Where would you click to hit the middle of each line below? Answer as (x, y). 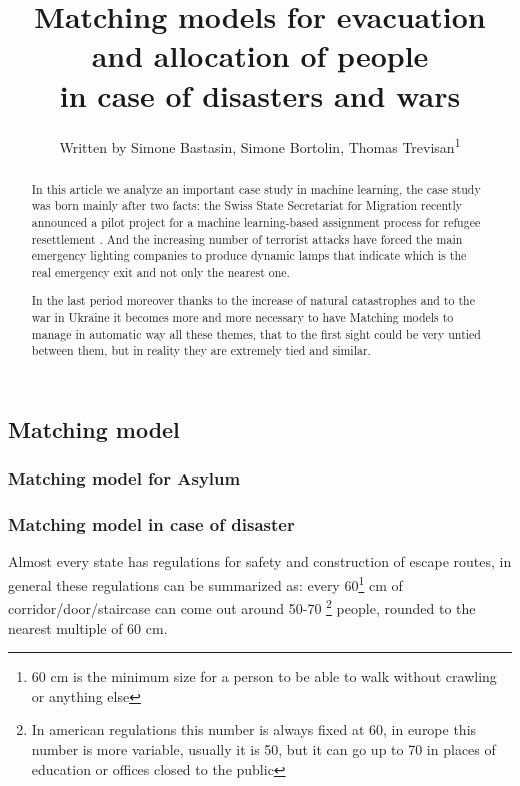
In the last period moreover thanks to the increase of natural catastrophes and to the (253, 300)
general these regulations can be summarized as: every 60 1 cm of (205, 583)
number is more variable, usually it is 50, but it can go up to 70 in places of (263, 748)
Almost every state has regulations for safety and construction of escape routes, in (260, 561)
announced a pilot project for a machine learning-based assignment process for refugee (256, 221)
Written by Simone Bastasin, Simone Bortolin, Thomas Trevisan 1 (260, 145)
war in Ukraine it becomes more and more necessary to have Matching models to (242, 317)
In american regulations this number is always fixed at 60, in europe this (254, 729)
